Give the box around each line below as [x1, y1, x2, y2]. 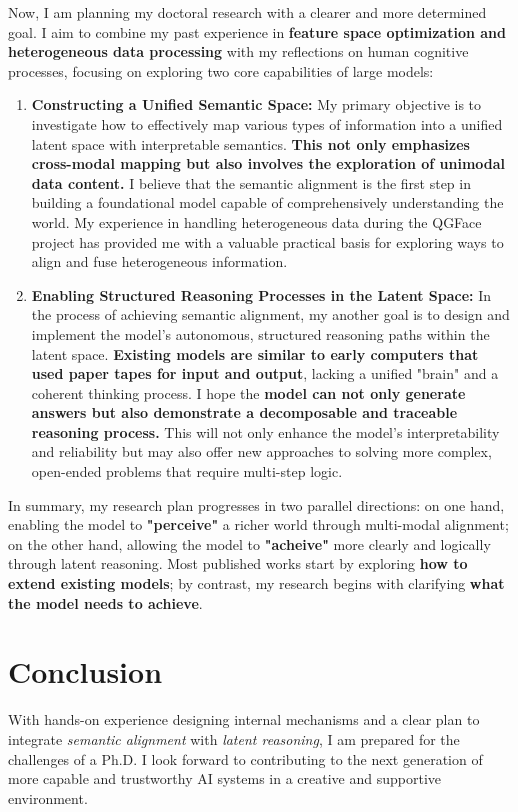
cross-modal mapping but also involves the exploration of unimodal [31, 153, 506, 174]
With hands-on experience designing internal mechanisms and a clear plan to [8, 709, 480, 730]
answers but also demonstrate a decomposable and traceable [31, 402, 458, 423]
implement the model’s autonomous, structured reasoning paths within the [31, 323, 490, 344]
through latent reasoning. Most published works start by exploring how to [8, 553, 468, 574]
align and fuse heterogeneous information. [31, 251, 288, 272]
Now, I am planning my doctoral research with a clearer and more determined [8, 2, 487, 22]
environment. [8, 787, 88, 808]
